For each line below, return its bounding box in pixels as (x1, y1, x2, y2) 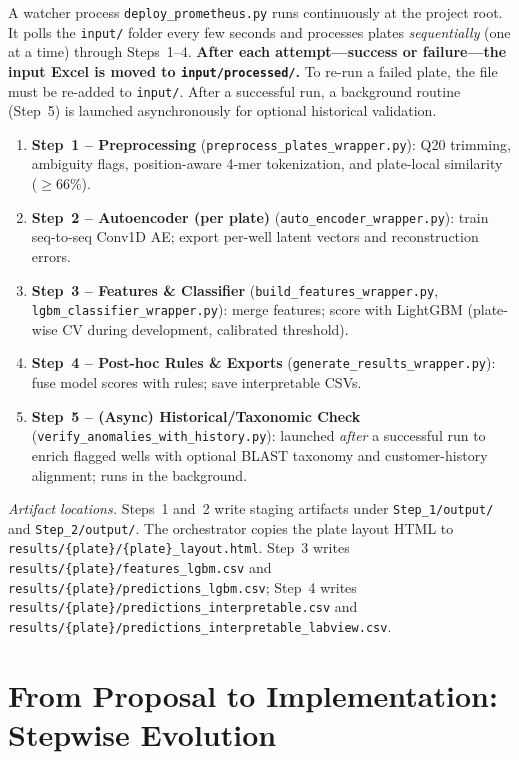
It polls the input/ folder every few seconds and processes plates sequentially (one (8, 21, 511, 42)
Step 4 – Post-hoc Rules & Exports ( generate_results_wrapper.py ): (31, 352, 496, 373)
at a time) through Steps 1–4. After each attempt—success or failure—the (8, 41, 507, 62)
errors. (31, 245, 71, 266)
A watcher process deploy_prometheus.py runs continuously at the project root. (8, 2, 503, 22)
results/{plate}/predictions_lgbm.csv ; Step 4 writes (8, 576, 357, 597)
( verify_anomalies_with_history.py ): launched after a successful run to (31, 425, 486, 446)
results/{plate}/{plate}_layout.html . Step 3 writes (8, 537, 350, 558)
